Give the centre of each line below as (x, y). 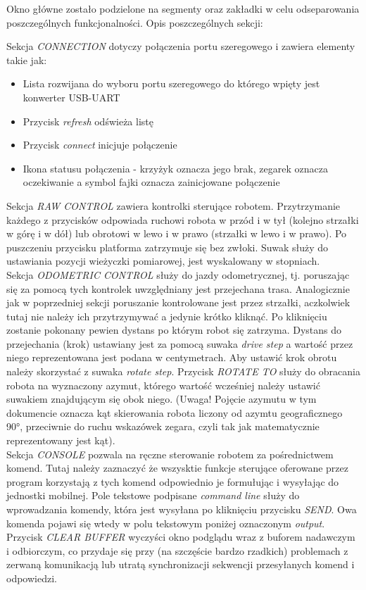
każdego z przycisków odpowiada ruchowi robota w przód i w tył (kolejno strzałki (183, 219)
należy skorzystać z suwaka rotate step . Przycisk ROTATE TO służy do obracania (183, 371)
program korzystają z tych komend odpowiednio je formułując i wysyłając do (173, 481)
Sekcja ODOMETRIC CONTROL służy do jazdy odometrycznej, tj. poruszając (178, 274)
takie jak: (27, 59)
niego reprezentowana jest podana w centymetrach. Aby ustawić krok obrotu (172, 357)
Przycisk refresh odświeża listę (88, 121)
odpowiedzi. (32, 578)
